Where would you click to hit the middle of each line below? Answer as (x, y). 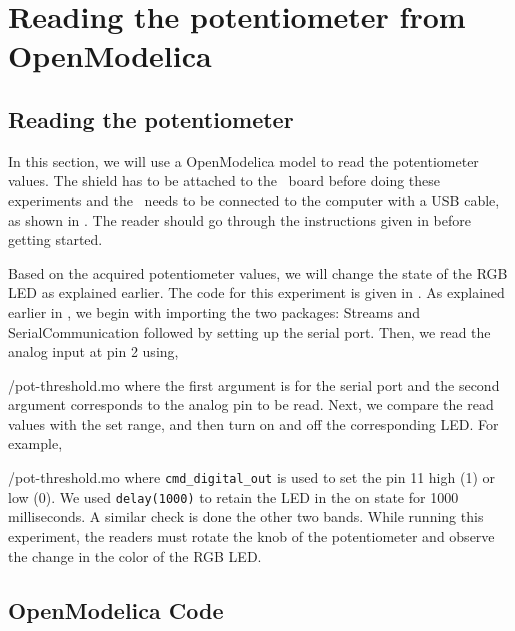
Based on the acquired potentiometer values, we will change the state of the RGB (258, 272)
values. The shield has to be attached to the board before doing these (224, 180)
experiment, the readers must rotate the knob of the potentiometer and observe (251, 535)
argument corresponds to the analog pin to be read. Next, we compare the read (251, 404)
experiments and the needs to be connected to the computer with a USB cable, (254, 199)
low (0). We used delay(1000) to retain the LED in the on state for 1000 (233, 496)
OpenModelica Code (116, 609)
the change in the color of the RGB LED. (135, 555)
